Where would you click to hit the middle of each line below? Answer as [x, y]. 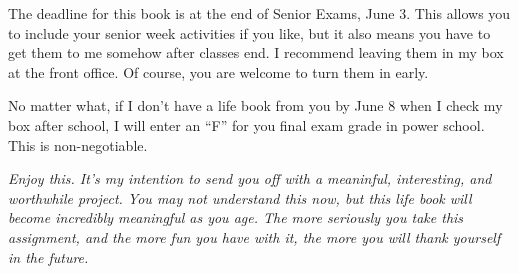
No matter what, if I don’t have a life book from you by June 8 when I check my [255, 105]
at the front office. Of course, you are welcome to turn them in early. [218, 71]
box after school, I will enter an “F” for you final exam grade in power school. [246, 124]
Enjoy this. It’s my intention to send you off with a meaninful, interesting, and [250, 178]
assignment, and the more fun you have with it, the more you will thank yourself [254, 236]
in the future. [48, 256]
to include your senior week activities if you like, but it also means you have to [249, 32]
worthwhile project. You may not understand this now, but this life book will [240, 197]
